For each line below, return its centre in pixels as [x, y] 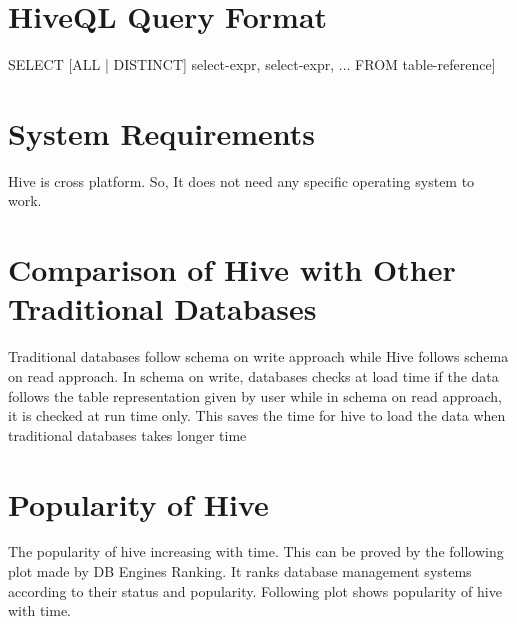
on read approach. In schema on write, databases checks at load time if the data [253, 375]
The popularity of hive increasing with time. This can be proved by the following [256, 551]
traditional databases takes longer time [127, 434]
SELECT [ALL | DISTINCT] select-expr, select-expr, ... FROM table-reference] [252, 64]
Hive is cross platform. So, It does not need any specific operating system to [241, 180]
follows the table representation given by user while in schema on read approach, [255, 395]
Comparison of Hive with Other [232, 269]
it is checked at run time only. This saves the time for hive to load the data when [257, 415]
